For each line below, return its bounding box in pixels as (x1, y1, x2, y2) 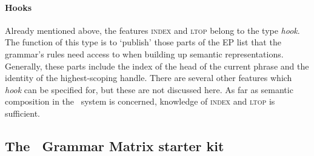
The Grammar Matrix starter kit (5, 136, 224, 155)
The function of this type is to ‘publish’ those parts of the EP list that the (5, 36, 281, 48)
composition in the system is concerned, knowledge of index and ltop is (5, 95, 275, 108)
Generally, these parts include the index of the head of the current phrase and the (5, 59, 309, 72)
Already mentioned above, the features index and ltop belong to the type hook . (5, 24, 300, 36)
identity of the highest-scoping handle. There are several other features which (5, 71, 292, 84)
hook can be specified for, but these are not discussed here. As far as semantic (5, 83, 293, 96)
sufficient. (5, 106, 41, 119)
